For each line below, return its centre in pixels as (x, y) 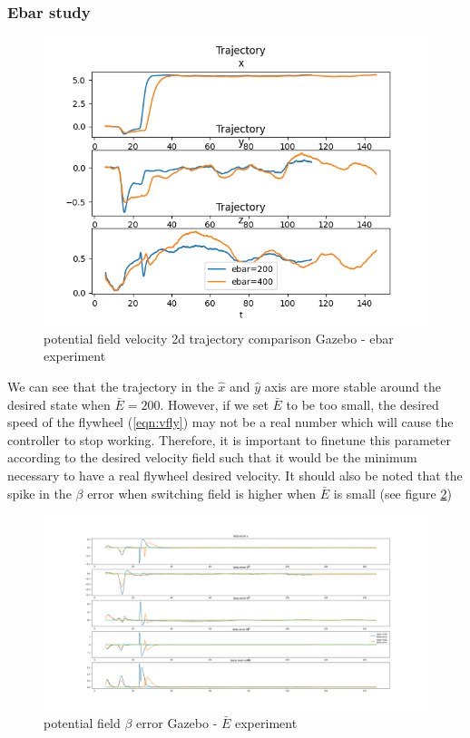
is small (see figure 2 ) (392, 493)
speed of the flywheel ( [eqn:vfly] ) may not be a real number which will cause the (230, 422)
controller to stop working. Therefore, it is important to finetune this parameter (230, 439)
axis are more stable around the (353, 386)
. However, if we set (214, 404)
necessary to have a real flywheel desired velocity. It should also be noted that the (235, 475)
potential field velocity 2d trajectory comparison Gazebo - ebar (219, 338)
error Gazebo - (177, 723)
